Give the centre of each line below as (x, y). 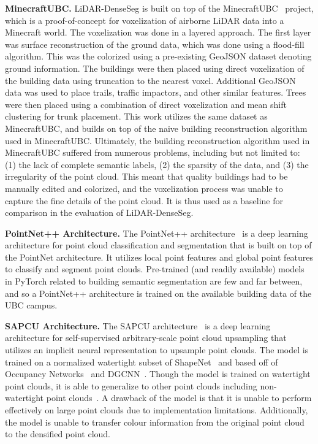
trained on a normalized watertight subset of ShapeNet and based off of (142, 362)
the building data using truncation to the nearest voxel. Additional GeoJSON (150, 80)
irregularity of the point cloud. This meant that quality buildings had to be (146, 176)
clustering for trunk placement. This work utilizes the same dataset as (136, 116)
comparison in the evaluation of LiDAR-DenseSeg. (99, 212)
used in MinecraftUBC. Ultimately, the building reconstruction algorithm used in (157, 140)
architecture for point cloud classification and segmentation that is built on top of (158, 245)
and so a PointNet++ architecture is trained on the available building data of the (158, 293)
